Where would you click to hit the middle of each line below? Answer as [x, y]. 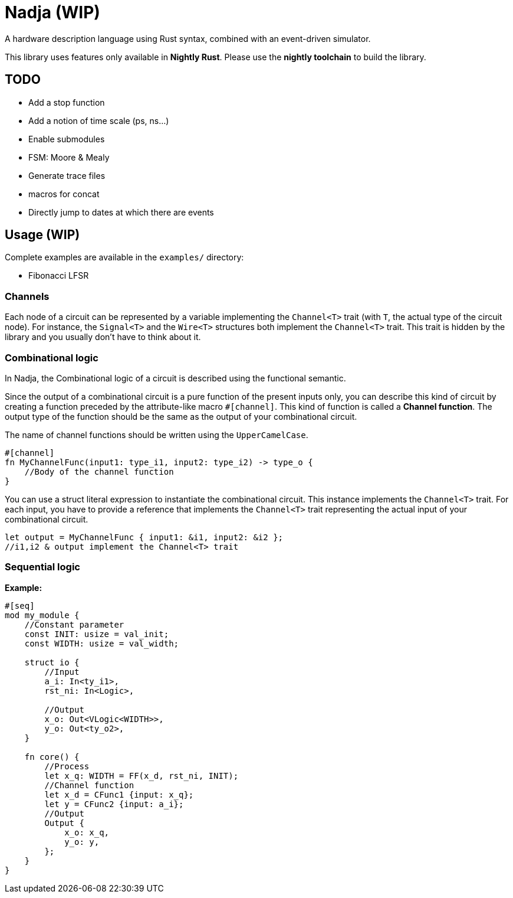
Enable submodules [67, 139]
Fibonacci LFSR [59, 276]
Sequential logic [42, 567]
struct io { [52, 662]
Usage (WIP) [42, 235]
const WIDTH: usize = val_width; [102, 643]
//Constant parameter [74, 624]
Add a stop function [67, 102]
